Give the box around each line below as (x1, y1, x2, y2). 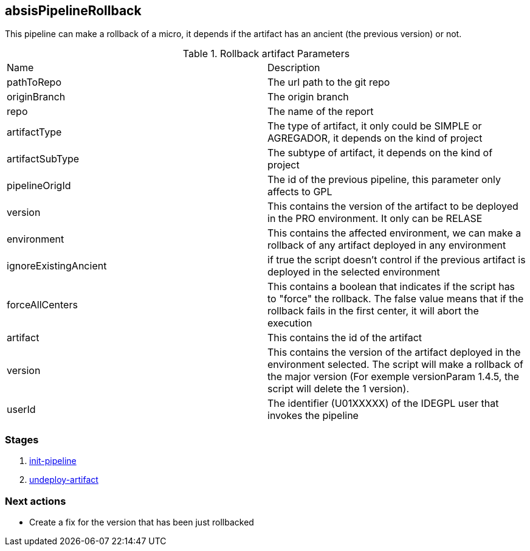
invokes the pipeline (267, 409, 359, 422)
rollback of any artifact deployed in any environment (267, 239, 506, 252)
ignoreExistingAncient (7, 260, 107, 272)
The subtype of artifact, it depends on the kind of (267, 147, 493, 159)
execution (267, 317, 312, 330)
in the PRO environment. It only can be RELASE (267, 212, 483, 225)
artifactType (7, 126, 62, 139)
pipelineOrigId (7, 179, 71, 192)
